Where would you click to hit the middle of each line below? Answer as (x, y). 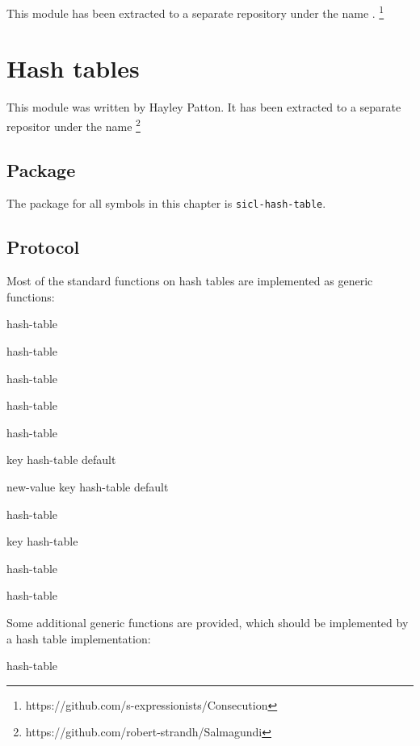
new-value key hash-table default (88, 487)
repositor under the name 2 (73, 124)
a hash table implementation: (79, 638)
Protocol (43, 247)
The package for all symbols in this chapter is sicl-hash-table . (166, 203)
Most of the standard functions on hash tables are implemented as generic (190, 281)
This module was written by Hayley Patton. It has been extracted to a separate (204, 107)
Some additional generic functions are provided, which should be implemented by (208, 622)
